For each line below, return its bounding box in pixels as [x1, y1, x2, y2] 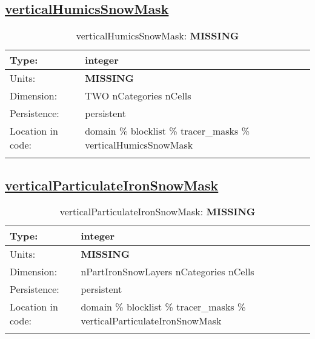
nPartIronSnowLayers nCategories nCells [81, 264, 254, 279]
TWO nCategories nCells [85, 89, 191, 103]
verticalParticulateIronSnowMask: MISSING [59, 204, 256, 219]
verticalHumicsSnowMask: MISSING [76, 29, 239, 43]
